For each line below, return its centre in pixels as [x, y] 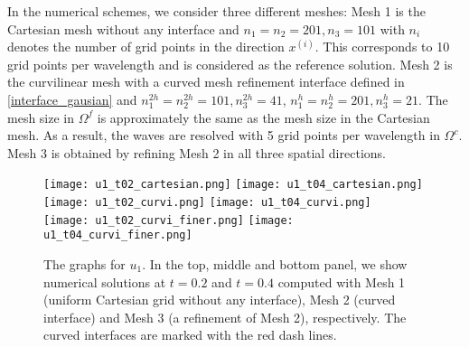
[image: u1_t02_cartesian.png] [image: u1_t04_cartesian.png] [233, 185]
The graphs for [84, 263]
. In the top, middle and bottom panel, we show [275, 263]
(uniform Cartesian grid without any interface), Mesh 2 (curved [220, 300]
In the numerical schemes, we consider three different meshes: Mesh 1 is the [216, 11]
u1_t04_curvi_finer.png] [118, 235]
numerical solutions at [105, 281]
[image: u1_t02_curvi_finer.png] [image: [169, 220]
